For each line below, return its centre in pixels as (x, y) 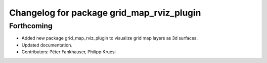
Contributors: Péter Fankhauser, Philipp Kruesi (68, 52)
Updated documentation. (47, 45)
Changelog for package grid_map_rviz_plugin (105, 13)
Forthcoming (31, 26)
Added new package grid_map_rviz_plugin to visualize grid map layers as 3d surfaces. (110, 38)
